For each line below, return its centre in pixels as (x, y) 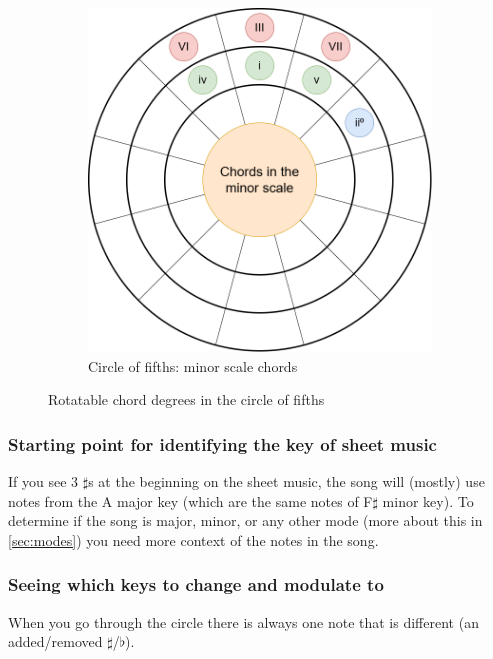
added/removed (55, 641)
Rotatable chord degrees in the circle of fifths (186, 399)
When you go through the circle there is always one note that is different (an (243, 621)
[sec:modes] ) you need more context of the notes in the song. (193, 539)
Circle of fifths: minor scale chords (193, 365)
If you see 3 (43, 481)
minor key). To (428, 500)
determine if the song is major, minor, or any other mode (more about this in (245, 520)
